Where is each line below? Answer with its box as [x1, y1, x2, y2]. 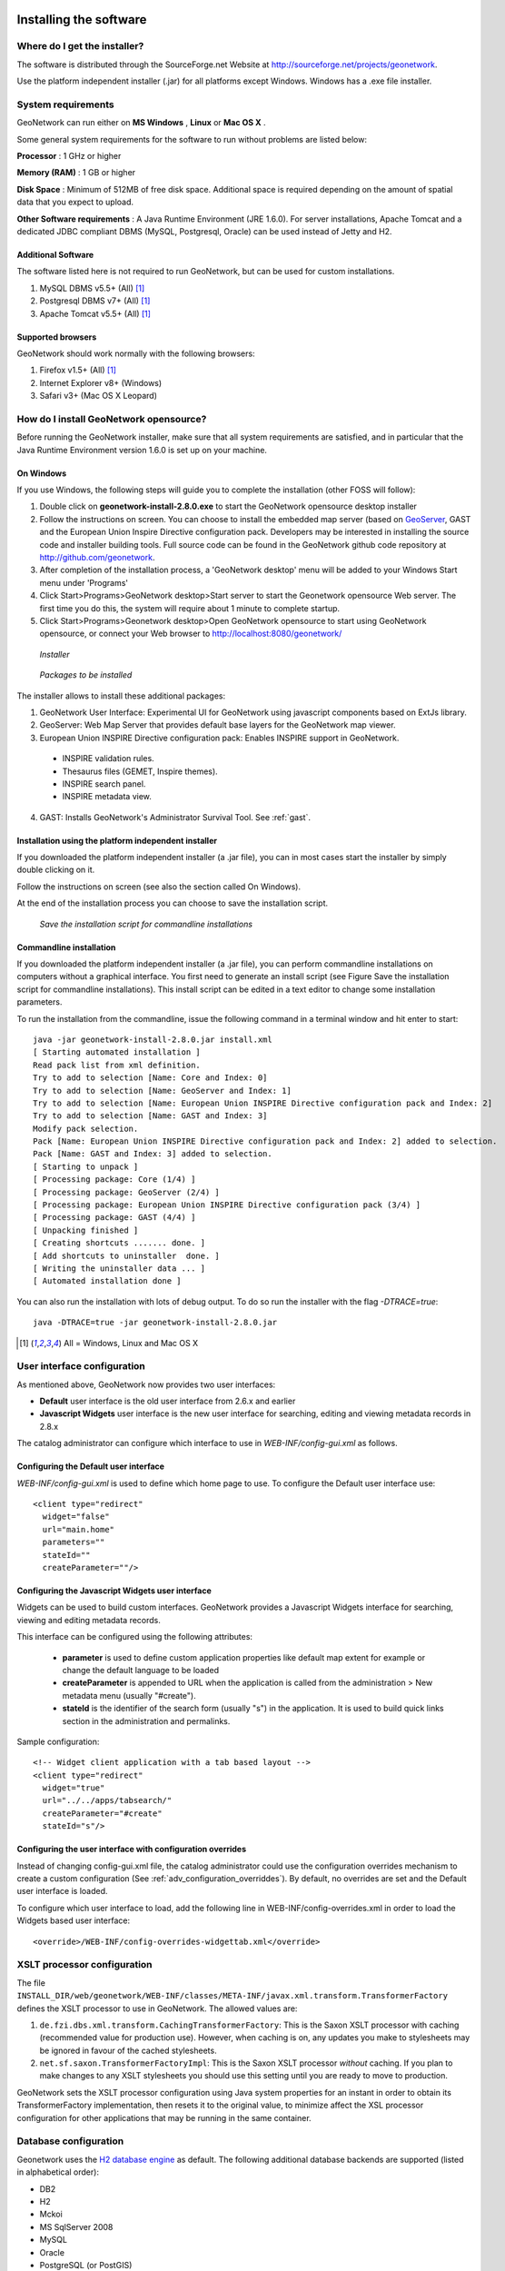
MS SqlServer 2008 [39, 2221, 114, 2232]
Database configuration [16, 2135, 124, 2147]
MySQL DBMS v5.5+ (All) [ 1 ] [39, 283, 145, 293]
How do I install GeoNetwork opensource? [16, 412, 207, 425]
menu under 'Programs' [39, 577, 129, 588]
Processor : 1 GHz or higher [16, 151, 122, 162]
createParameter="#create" [42, 1808, 163, 1819]
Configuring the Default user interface [16, 1461, 165, 1472]
